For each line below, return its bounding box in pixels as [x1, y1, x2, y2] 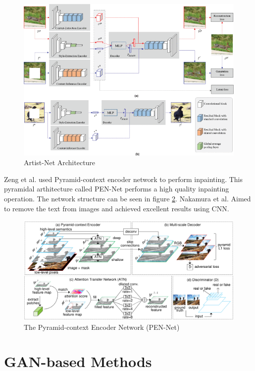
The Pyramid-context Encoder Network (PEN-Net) [24, 322, 180, 332]
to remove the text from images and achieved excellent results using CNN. [4, 203, 229, 213]
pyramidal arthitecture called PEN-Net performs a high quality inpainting [4, 184, 229, 194]
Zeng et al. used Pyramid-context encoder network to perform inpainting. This [4, 174, 243, 184]
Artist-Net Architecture [24, 157, 96, 168]
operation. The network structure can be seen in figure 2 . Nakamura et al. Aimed [4, 193, 251, 203]
